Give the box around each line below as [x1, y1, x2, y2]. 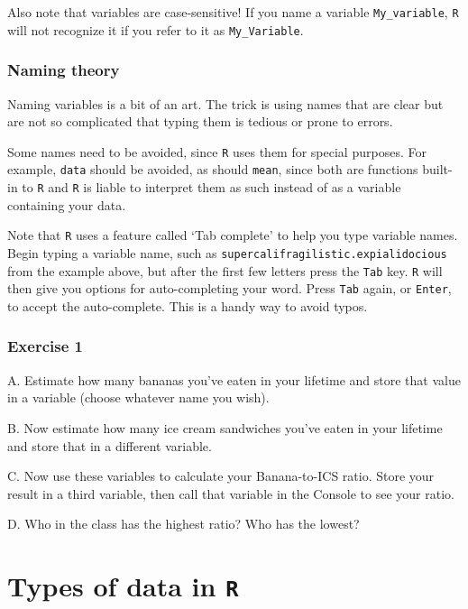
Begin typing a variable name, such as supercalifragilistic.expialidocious [7, 243, 447, 262]
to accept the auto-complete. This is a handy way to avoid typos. [7, 296, 368, 315]
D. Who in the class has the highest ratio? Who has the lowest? [7, 514, 360, 533]
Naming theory [7, 59, 120, 81]
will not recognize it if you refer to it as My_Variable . [7, 20, 304, 39]
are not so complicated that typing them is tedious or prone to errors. [7, 112, 393, 131]
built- [422, 160, 453, 179]
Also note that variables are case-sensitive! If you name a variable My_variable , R [7, 3, 459, 21]
